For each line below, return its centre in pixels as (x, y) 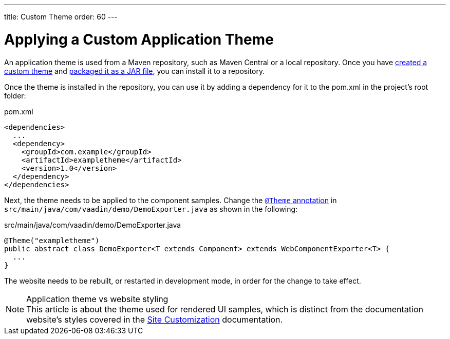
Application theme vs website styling (97, 299)
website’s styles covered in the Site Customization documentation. (155, 319)
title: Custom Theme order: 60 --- (61, 17)
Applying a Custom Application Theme (139, 39)
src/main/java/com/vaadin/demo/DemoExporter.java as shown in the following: (151, 209)
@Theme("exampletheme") (52, 240)
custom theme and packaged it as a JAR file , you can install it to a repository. (135, 71)
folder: (15, 95)
